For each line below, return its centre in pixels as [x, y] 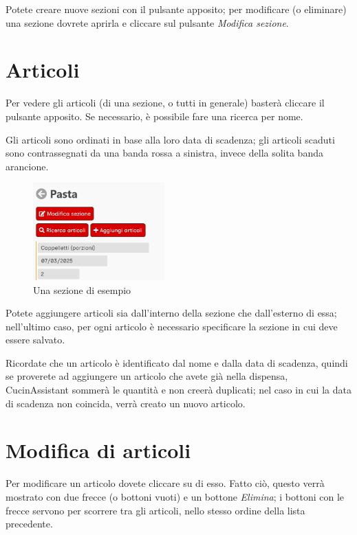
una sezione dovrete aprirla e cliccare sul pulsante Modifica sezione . [147, 22]
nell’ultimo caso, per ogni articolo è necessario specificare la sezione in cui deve [172, 326]
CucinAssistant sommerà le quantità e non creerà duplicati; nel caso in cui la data [178, 390]
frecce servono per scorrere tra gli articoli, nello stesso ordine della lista [155, 510]
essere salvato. [35, 340]
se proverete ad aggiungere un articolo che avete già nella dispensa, [147, 376]
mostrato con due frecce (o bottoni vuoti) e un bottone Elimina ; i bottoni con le [175, 496]
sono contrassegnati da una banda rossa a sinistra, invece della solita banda [164, 153]
